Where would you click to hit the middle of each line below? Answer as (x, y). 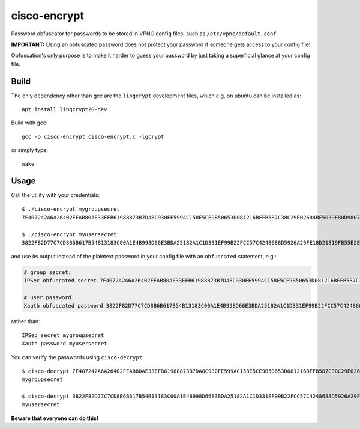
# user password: (49, 297)
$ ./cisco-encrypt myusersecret (69, 235)
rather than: (25, 321)
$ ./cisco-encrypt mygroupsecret (71, 209)
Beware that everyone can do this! (55, 418)
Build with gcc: (29, 123)
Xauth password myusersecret (64, 344)
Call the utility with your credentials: (55, 195)
